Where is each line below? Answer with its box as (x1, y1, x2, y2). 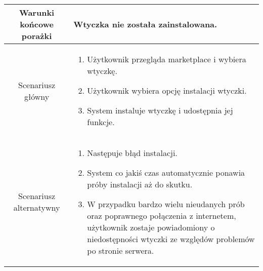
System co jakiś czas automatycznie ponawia (87, 167, 245, 178)
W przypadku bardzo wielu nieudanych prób (87, 198, 245, 210)
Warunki (19, 7, 55, 18)
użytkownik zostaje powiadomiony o (87, 221, 215, 233)
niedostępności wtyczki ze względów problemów (87, 233, 255, 245)
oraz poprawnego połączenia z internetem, (87, 210, 236, 221)
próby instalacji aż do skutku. (87, 178, 193, 190)
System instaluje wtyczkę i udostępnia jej (87, 104, 233, 116)
